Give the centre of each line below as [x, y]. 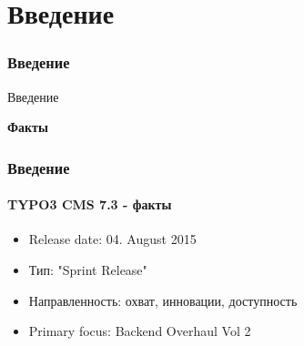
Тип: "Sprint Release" [88, 270]
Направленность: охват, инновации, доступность [163, 300]
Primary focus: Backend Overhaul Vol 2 [140, 331]
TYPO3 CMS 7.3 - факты [90, 204]
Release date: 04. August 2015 [112, 239]
